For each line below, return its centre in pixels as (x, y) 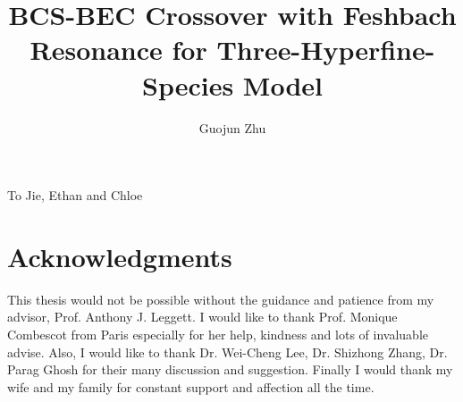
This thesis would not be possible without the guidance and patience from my (221, 299)
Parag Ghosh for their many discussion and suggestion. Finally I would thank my (230, 369)
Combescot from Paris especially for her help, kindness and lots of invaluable (218, 334)
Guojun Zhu (232, 127)
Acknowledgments (120, 256)
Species (188, 84)
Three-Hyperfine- (326, 50)
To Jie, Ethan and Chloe (75, 195)
